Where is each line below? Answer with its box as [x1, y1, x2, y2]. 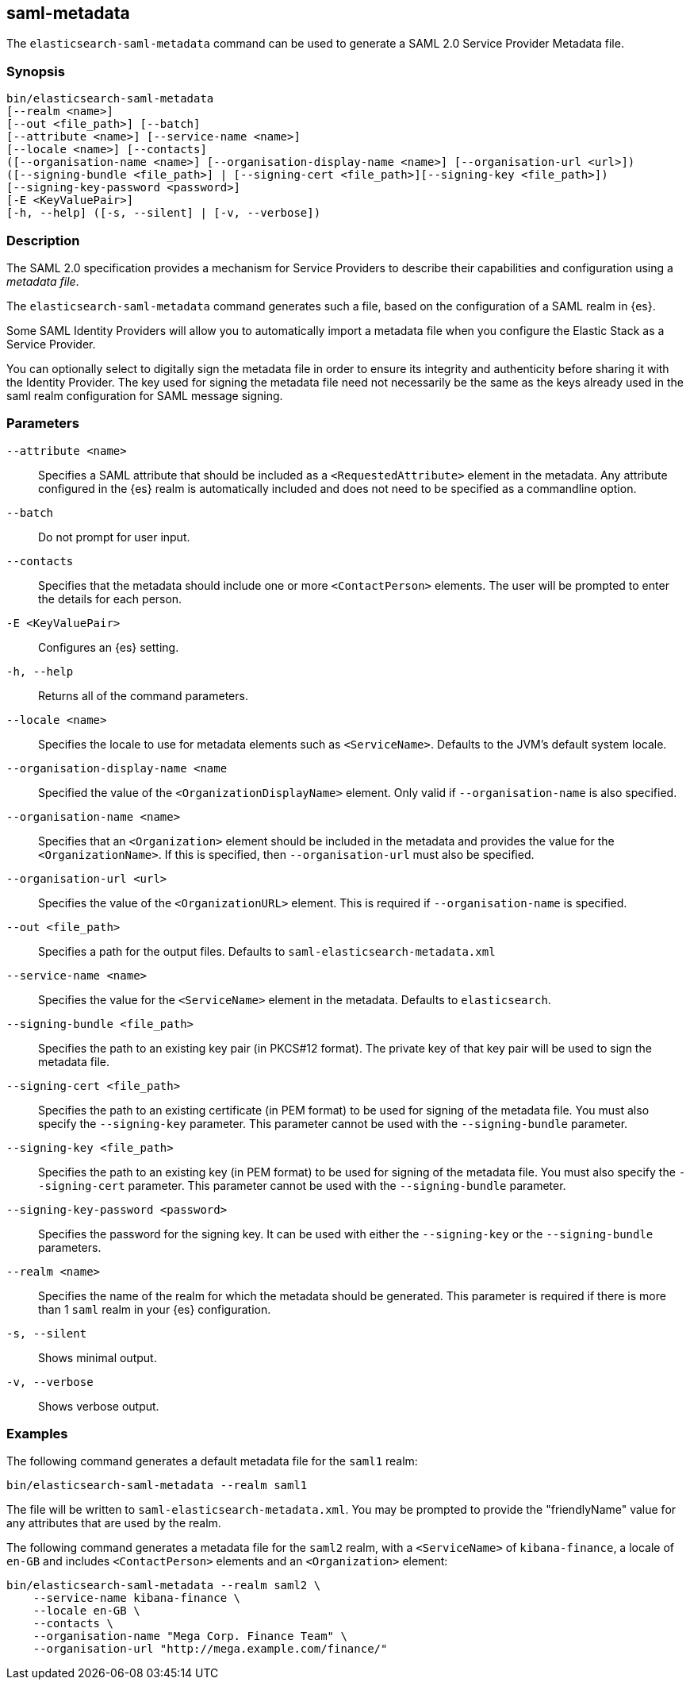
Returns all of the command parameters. [38, 688, 248, 702]
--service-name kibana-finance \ [33, 1592, 241, 1605]
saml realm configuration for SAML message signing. [6, 388, 283, 402]
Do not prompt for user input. [38, 529, 190, 544]
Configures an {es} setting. [38, 640, 179, 654]
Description [6, 232, 80, 248]
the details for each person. [38, 591, 182, 606]
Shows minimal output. [38, 1350, 157, 1365]
